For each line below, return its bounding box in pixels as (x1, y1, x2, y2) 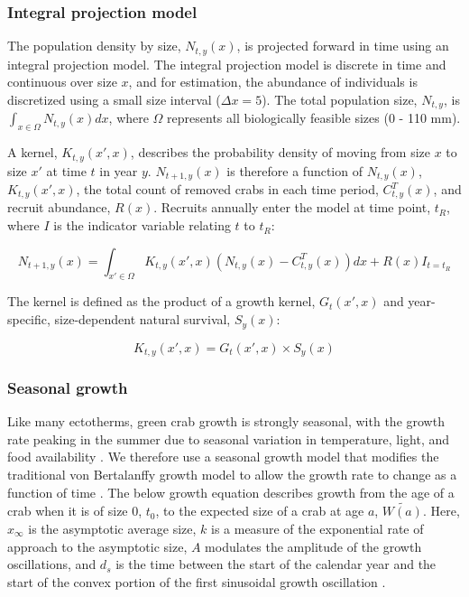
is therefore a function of (226, 161, 363, 180)
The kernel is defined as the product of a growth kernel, (7, 292, 316, 311)
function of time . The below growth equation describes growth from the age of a (7, 482, 455, 501)
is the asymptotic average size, (28, 518, 197, 537)
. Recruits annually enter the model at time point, (153, 198, 431, 217)
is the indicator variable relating (53, 216, 231, 235)
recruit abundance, (7, 198, 111, 217)
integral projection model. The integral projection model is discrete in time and (7, 54, 446, 73)
